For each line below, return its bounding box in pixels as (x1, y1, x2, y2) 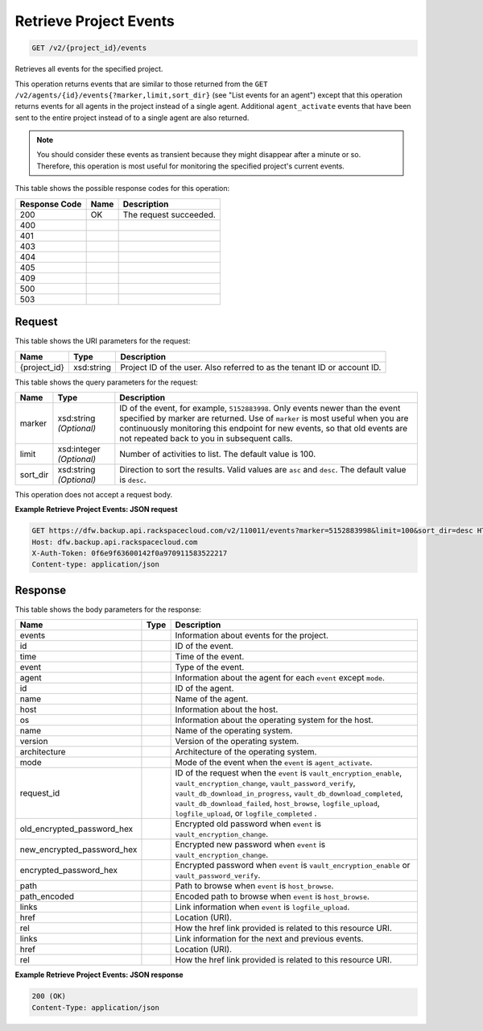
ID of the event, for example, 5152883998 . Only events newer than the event (119, 402, 401, 414)
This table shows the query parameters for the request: (14, 377, 199, 387)
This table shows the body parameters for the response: (14, 605, 201, 614)
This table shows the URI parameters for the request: (14, 336, 191, 346)
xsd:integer (57, 443, 101, 455)
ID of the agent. (175, 683, 234, 694)
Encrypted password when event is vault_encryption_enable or (175, 859, 411, 871)
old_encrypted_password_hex (19, 823, 134, 834)
